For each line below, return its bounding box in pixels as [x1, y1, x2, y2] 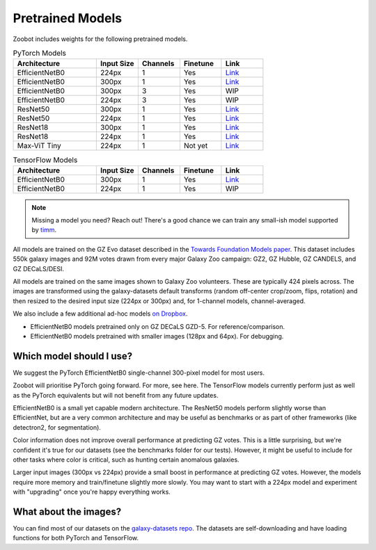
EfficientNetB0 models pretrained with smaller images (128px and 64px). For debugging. [30, 332, 284, 340]
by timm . [31, 226, 57, 234]
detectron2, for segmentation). [13, 423, 101, 431]
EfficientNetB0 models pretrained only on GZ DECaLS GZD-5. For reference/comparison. [30, 322, 285, 330]
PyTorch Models [13, 49, 66, 58]
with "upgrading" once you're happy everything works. [13, 487, 171, 496]
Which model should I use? [13, 350, 133, 362]
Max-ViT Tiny [17, 141, 62, 151]
